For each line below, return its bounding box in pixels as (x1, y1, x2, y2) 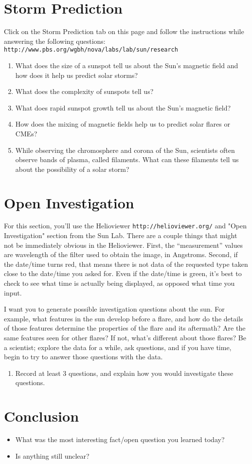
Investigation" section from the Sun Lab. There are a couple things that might (4, 230, 237, 241)
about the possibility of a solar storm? (15, 164, 129, 174)
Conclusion (4, 406, 79, 426)
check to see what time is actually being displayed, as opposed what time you (4, 278, 235, 288)
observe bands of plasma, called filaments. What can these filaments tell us (15, 154, 239, 165)
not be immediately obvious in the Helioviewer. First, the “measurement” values (4, 240, 243, 250)
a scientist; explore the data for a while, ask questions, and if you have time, (4, 342, 232, 352)
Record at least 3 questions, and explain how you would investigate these (15, 368, 234, 378)
